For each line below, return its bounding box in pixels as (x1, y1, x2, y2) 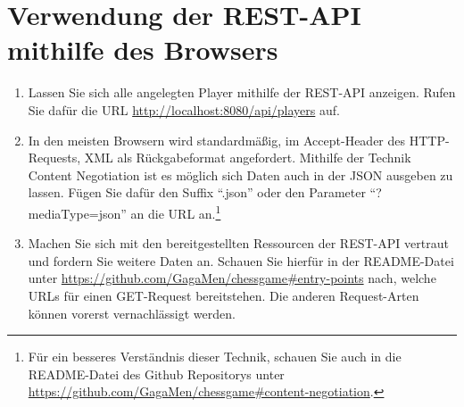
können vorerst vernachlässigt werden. (28, 303, 236, 322)
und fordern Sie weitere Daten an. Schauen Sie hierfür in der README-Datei (28, 251, 454, 270)
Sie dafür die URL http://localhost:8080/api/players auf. (28, 100, 340, 119)
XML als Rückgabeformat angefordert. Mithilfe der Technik (84, 148, 411, 167)
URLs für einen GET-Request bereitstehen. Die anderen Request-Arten (28, 286, 419, 304)
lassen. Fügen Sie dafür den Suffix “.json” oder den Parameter (28, 183, 366, 202)
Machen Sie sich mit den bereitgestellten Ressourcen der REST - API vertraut (28, 234, 449, 253)
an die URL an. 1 (130, 201, 221, 222)
